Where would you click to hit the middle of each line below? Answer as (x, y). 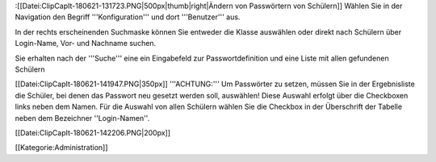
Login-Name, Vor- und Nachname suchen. (86, 44)
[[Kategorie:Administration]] (61, 147)
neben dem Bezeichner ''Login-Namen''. (82, 118)
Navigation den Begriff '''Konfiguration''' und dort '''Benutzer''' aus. (128, 17)
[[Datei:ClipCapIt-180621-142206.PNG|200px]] (93, 132)
